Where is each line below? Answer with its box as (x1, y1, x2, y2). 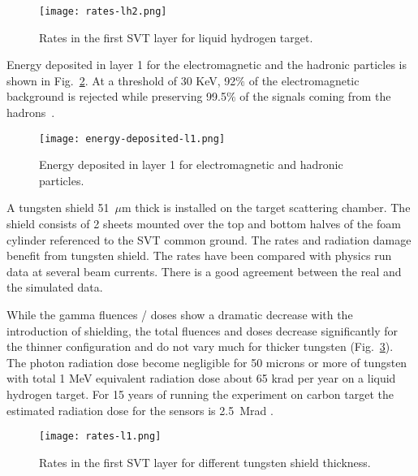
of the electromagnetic (248, 71, 360, 89)
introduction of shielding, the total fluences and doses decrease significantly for (6, 322, 399, 339)
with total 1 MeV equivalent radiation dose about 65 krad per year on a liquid (6, 370, 396, 387)
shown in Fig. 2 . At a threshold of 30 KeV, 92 (6, 71, 236, 89)
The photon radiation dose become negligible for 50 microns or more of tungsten (6, 353, 407, 370)
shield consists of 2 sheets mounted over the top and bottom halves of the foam (6, 215, 401, 232)
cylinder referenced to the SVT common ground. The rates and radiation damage (6, 231, 412, 248)
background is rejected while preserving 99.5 (6, 88, 226, 105)
